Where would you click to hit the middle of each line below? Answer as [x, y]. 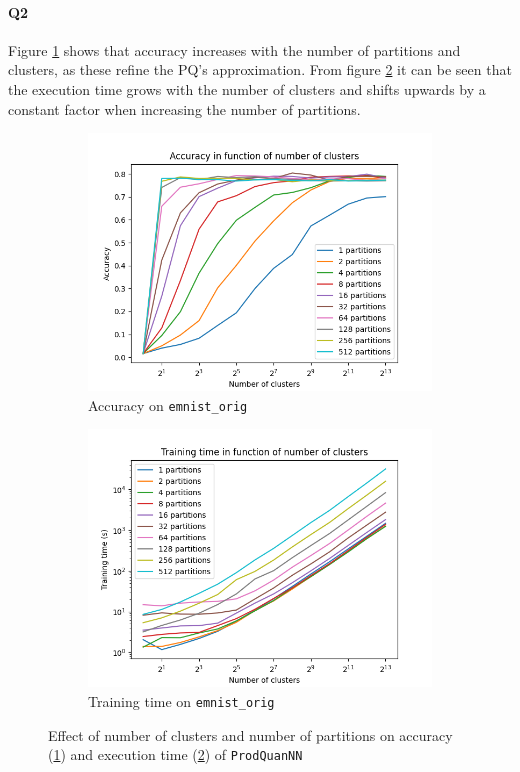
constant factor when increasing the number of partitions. [184, 108]
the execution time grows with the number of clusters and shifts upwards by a [247, 88]
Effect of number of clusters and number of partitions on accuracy [250, 734]
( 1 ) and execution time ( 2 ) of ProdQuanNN [175, 754]
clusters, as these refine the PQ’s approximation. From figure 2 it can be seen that [260, 69]
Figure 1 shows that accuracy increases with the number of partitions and [234, 49]
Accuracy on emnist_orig [168, 404]
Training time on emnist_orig [181, 701]
